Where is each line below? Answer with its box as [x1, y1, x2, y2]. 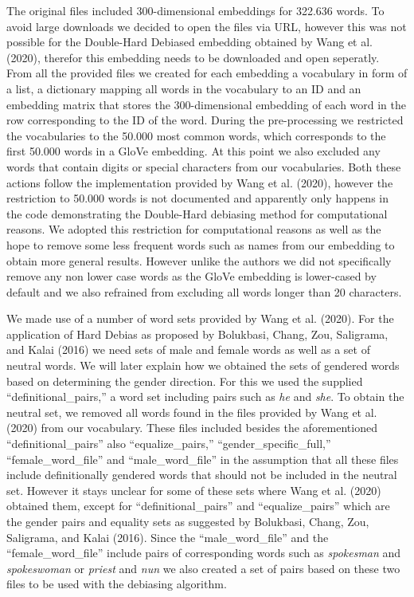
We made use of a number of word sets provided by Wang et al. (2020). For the [6, 310, 394, 327]
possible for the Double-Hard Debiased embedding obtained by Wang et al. [6, 33, 373, 50]
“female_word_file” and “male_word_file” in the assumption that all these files [6, 450, 399, 467]
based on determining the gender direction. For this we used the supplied [6, 372, 363, 389]
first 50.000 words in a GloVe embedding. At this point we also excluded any [6, 143, 381, 159]
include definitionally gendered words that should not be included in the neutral [6, 466, 397, 483]
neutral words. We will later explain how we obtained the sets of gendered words [6, 357, 400, 374]
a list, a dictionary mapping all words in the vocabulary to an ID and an [6, 80, 361, 96]
